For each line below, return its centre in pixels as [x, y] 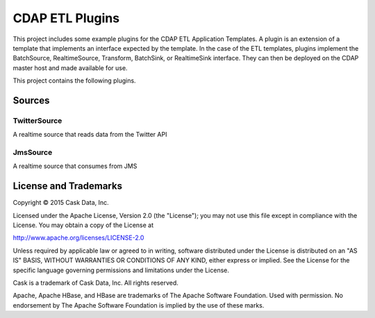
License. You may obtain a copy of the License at [83, 225]
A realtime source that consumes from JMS [75, 166]
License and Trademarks [68, 186]
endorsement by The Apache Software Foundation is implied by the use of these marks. [139, 305]
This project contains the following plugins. [74, 81]
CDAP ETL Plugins [66, 18]
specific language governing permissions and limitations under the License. [121, 270]
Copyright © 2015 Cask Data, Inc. [61, 203]
